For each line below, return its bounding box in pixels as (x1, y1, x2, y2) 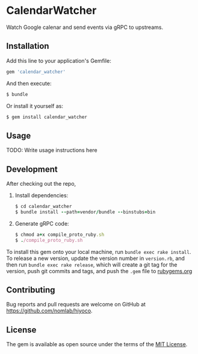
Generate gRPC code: (14, 220, 69, 227)
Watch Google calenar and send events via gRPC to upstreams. (6, 24, 164, 31)
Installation (6, 41, 49, 51)
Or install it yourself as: (6, 102, 63, 109)
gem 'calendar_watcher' (6, 69, 66, 75)
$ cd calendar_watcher (14, 203, 72, 209)
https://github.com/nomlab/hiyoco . (6, 307, 93, 314)
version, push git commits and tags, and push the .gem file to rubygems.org (6, 267, 193, 274)
